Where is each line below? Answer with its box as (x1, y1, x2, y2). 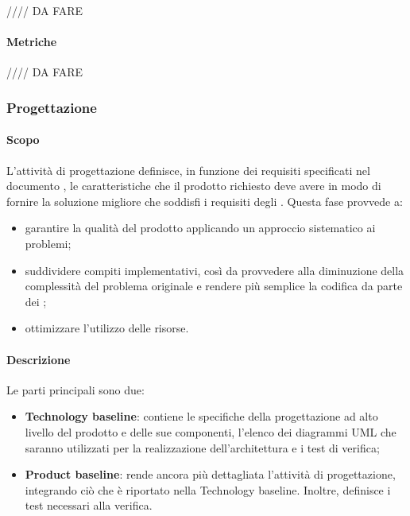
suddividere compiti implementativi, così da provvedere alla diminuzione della (25, 262, 404, 278)
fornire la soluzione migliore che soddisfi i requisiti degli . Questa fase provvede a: (6, 192, 403, 209)
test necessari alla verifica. (25, 497, 153, 514)
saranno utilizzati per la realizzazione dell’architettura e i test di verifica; (25, 439, 380, 456)
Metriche (6, 33, 57, 50)
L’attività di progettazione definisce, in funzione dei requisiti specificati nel (6, 161, 370, 178)
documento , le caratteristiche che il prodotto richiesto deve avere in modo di (6, 177, 381, 194)
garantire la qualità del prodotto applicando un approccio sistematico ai (25, 219, 376, 236)
